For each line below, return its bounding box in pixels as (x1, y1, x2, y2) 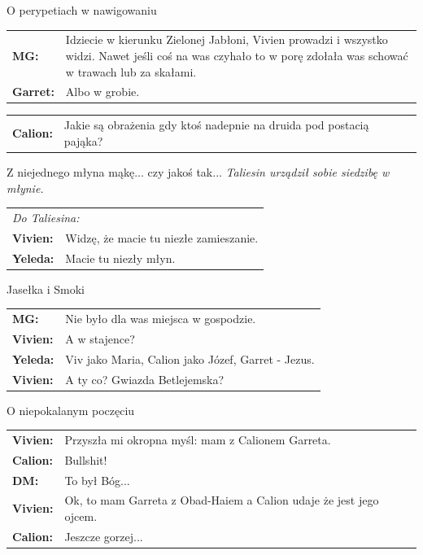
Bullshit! (64, 451, 107, 468)
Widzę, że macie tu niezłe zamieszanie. (65, 229, 259, 246)
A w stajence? (65, 330, 135, 347)
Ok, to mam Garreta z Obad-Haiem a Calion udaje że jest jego (64, 492, 379, 509)
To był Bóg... (64, 471, 130, 488)
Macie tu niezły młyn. (65, 249, 176, 266)
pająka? (63, 132, 103, 149)
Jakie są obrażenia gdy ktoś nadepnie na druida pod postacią (63, 116, 369, 133)
